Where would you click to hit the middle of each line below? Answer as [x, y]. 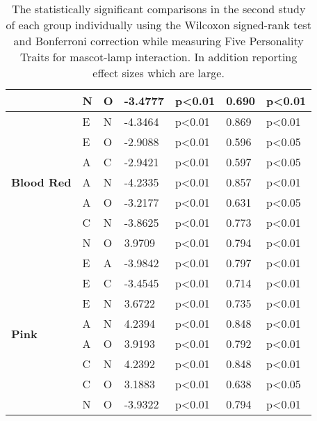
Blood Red [41, 182]
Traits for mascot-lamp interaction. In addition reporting [159, 57]
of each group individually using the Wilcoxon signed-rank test [158, 25]
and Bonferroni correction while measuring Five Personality [158, 41]
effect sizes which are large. [158, 73]
